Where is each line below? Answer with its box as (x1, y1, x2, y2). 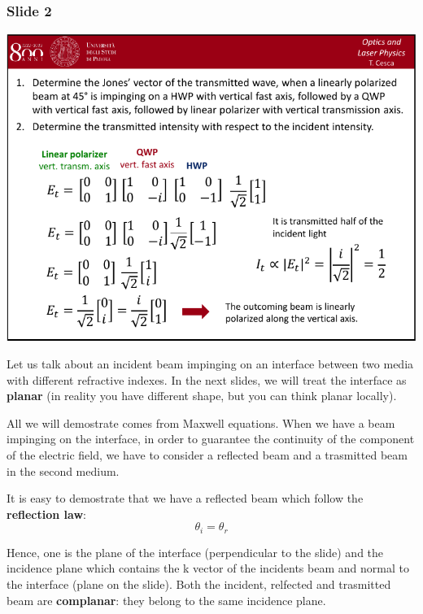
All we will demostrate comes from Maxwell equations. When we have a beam (7, 414, 395, 431)
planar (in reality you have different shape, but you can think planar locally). (7, 387, 397, 404)
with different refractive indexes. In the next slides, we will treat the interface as (7, 371, 407, 388)
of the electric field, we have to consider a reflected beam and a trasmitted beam (7, 446, 408, 463)
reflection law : (7, 505, 86, 522)
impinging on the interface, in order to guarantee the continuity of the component (7, 430, 415, 447)
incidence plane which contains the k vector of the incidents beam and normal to (7, 560, 409, 577)
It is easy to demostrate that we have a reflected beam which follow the (7, 490, 364, 507)
